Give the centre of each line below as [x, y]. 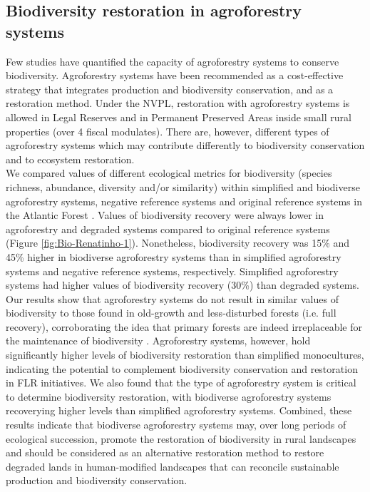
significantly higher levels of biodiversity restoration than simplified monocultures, [185, 355]
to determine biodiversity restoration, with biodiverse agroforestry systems [169, 396]
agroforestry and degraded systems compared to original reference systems [168, 229]
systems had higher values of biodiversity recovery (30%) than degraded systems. [183, 285]
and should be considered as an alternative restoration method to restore [165, 452]
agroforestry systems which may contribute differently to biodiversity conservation [185, 145]
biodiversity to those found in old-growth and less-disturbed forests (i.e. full [171, 313]
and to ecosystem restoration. [70, 159]
